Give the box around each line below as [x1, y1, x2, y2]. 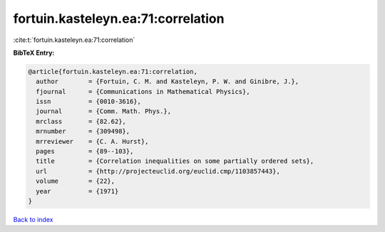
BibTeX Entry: [13, 48, 55, 57]
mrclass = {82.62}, [36, 117, 126, 125]
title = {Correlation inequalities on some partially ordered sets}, [36, 157, 314, 165]
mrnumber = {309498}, [36, 127, 130, 135]
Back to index [13, 215, 53, 223]
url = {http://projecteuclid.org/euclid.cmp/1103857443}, [36, 167, 281, 175]
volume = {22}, [36, 177, 115, 185]
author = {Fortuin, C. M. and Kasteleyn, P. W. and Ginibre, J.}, [36, 78, 299, 85]
